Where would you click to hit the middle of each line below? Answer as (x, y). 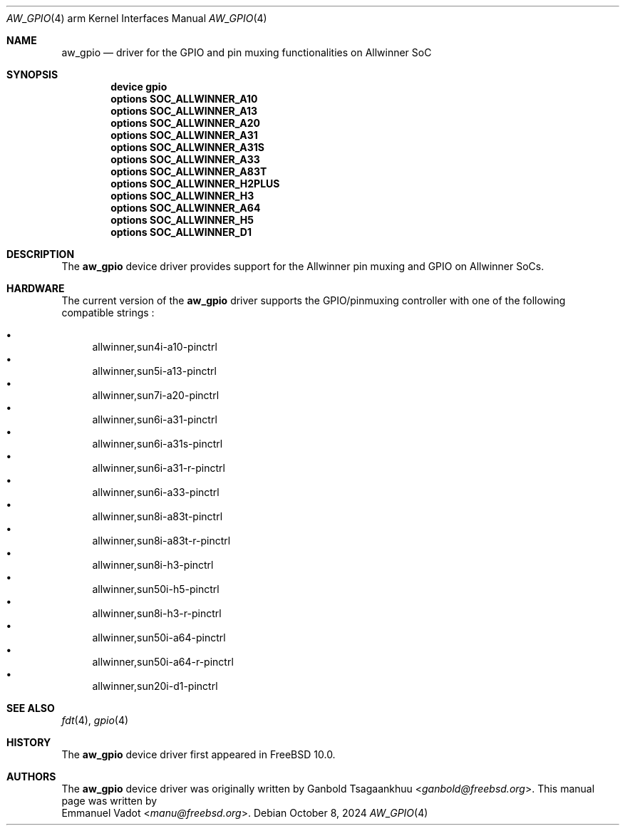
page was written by (109, 801)
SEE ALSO (31, 708)
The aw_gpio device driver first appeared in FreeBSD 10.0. (198, 754)
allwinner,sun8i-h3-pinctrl (153, 565)
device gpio (139, 87)
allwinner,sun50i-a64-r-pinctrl (163, 662)
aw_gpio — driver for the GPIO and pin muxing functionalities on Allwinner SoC (247, 52)
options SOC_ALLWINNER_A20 (186, 123)
